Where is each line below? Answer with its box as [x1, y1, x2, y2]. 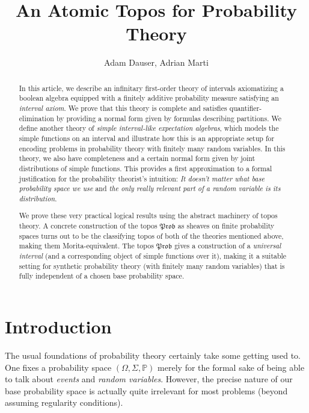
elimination [19, 113, 54, 123]
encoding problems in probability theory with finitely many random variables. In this [19, 143, 286, 153]
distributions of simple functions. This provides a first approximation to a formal [19, 163, 272, 173]
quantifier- [229, 103, 262, 113]
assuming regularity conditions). [5, 396, 123, 409]
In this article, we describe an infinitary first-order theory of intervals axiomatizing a [19, 83, 284, 93]
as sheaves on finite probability [177, 221, 275, 231]
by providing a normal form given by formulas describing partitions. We [56, 113, 281, 123]
